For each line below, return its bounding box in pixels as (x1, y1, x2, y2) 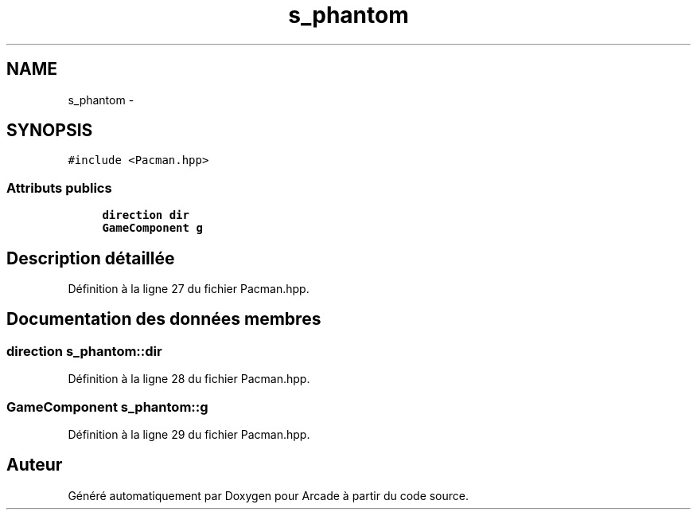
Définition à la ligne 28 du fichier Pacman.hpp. (68, 372, 310, 386)
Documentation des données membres (6, 309, 321, 330)
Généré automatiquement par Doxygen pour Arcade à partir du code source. (68, 488, 469, 502)
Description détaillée (6, 248, 175, 268)
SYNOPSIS (6, 120, 93, 141)
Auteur (6, 455, 63, 475)
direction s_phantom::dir (6, 342, 162, 359)
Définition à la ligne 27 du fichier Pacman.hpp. (68, 282, 310, 296)
